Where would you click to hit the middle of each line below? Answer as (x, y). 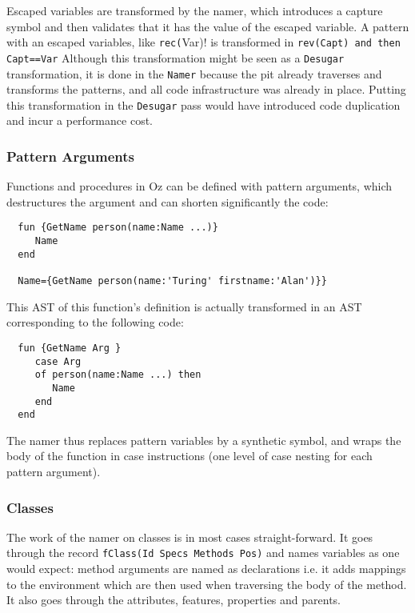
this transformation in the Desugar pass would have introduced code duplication (204, 104)
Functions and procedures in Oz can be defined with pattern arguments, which (200, 186)
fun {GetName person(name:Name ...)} (118, 228)
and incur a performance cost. (80, 120)
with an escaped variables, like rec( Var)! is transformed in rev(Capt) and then (204, 42)
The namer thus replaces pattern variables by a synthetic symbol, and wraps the (204, 440)
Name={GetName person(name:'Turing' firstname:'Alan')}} (172, 281)
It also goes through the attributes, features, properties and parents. (174, 600)
